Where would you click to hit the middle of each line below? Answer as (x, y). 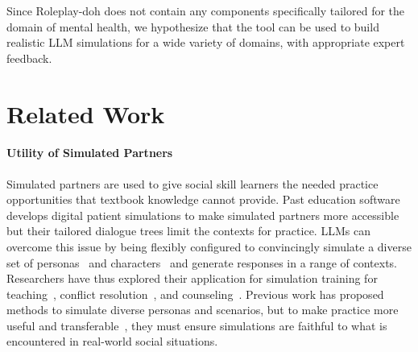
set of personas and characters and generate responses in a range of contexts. (202, 262)
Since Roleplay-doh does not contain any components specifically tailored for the (206, 10)
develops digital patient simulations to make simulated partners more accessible (203, 215)
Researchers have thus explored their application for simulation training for (192, 278)
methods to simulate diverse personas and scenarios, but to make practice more (203, 310)
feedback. (29, 58)
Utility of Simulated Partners (90, 153)
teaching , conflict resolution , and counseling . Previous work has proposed (195, 294)
